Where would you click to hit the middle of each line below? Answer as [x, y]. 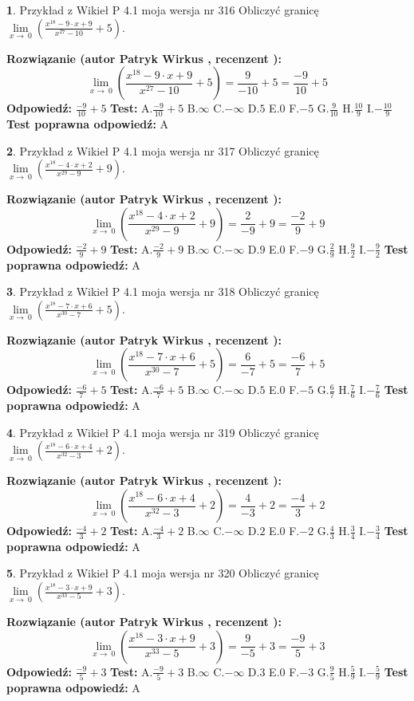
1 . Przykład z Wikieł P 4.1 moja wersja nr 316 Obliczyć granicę [163, 10]
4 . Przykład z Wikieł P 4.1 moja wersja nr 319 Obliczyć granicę [163, 432]
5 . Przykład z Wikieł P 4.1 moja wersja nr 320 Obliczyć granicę [163, 573]
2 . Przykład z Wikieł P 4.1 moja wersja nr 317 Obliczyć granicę [163, 150]
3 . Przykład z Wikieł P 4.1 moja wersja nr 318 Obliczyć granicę [163, 291]
